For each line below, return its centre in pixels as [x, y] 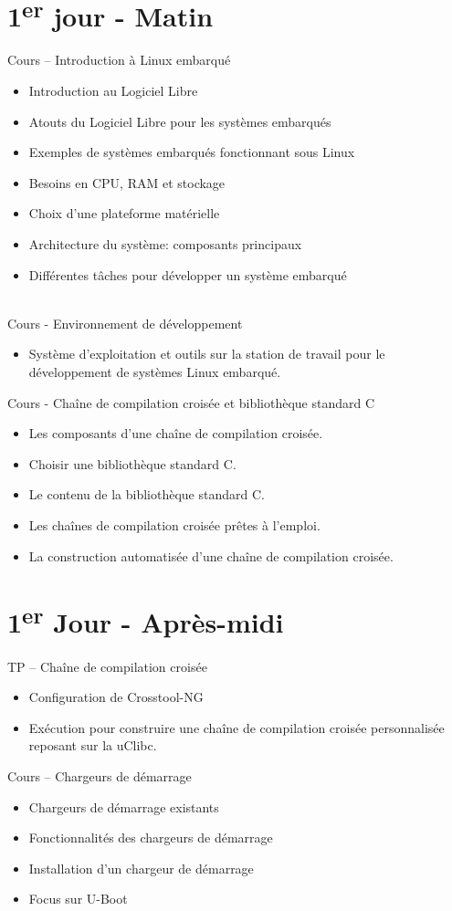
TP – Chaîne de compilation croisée [107, 666]
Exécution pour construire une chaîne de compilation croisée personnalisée [237, 727]
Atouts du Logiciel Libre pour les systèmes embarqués [180, 121]
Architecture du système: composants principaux [165, 244]
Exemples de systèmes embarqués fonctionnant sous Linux [192, 152]
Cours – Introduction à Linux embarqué [119, 60]
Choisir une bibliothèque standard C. [132, 463]
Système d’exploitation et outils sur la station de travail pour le [207, 354]
